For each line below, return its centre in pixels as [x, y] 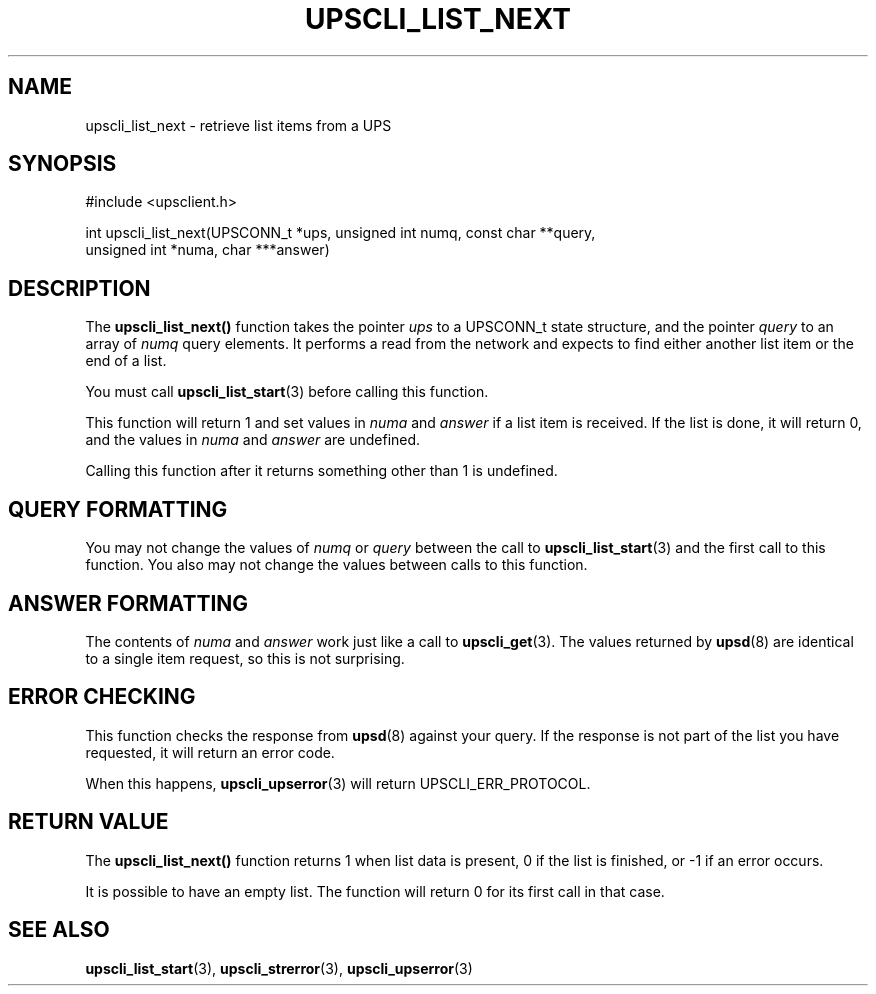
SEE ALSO [59, 930]
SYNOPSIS [62, 164]
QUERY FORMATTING [118, 509]
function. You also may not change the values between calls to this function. [336, 565]
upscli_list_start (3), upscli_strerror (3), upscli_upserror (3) [279, 968]
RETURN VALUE [88, 822]
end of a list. [126, 361]
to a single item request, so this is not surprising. [245, 658]
